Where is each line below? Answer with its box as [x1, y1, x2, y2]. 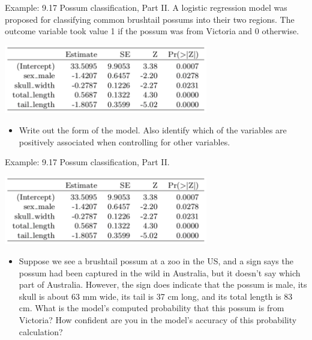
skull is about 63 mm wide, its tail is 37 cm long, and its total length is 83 [19, 290, 293, 302]
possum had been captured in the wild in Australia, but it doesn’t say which [19, 266, 301, 279]
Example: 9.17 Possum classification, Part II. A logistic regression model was [5, 1, 287, 13]
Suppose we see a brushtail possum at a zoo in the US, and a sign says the [19, 255, 293, 267]
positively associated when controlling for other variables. [19, 135, 230, 148]
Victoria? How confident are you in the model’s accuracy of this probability [19, 314, 297, 326]
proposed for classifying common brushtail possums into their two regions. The [5, 13, 295, 25]
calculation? [19, 325, 63, 338]
